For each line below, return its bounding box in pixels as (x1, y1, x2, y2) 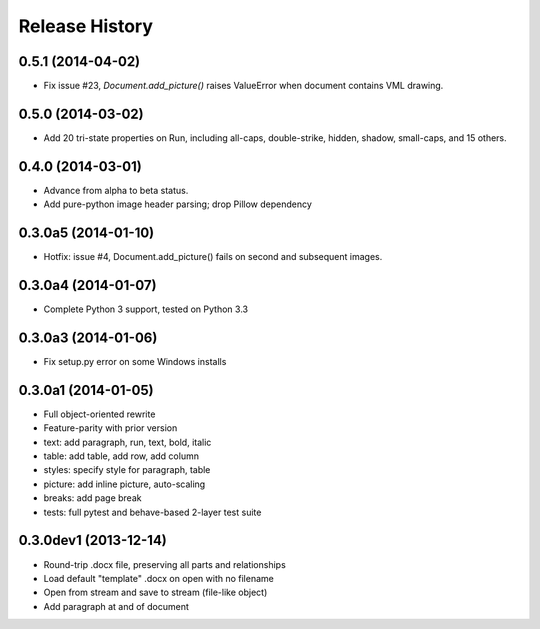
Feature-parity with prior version (43, 422, 178, 434)
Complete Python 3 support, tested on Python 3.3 (43, 303, 249, 315)
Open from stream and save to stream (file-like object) (43, 586, 268, 599)
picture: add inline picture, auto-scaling (43, 478, 206, 490)
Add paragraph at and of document (43, 600, 190, 612)
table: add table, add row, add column (43, 450, 200, 462)
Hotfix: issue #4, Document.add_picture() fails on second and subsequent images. (43, 251, 383, 263)
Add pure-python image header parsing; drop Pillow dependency (43, 198, 312, 210)
